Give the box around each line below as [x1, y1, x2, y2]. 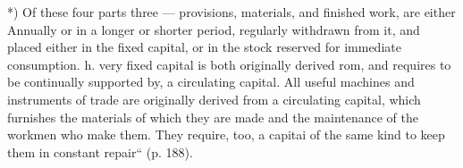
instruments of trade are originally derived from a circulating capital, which [7, 89, 421, 108]
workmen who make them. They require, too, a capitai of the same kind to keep [7, 125, 445, 144]
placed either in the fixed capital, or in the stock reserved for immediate [7, 38, 401, 56]
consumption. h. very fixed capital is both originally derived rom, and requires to [7, 55, 451, 73]
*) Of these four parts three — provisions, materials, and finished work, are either [7, 3, 456, 21]
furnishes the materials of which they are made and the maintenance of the [7, 107, 418, 126]
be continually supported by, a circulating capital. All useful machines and [7, 72, 415, 91]
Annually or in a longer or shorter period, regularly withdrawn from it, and [7, 20, 420, 38]
